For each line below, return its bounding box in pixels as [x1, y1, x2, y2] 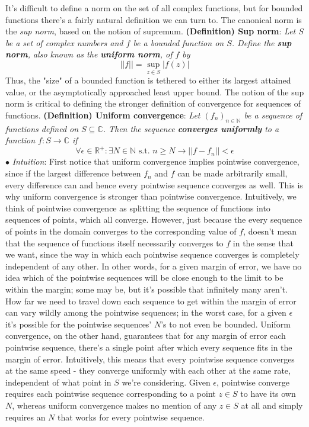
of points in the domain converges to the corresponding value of [5, 225, 237, 237]
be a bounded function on [133, 36, 224, 49]
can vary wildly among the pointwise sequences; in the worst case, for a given [5, 306, 286, 319]
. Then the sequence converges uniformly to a [103, 122, 279, 134]
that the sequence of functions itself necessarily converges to [5, 236, 224, 249]
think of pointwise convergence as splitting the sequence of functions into [5, 201, 270, 214]
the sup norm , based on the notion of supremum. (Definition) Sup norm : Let [5, 25, 296, 37]
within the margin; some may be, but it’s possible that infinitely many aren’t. [5, 282, 288, 295]
